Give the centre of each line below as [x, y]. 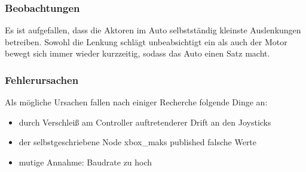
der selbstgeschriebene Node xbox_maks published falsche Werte [138, 142]
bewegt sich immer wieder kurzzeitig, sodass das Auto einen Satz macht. [137, 53]
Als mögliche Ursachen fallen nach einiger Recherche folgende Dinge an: [136, 102]
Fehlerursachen [42, 79]
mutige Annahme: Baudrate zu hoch [85, 162]
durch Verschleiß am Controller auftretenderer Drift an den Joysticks [145, 122]
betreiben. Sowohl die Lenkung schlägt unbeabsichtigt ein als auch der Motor [146, 41]
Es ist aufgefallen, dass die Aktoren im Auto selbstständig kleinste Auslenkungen [153, 30]
